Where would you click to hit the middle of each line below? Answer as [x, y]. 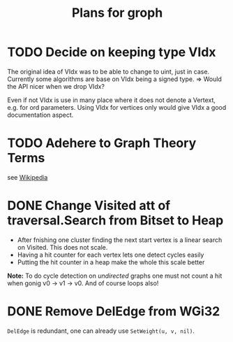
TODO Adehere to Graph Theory [102, 143]
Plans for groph [117, 13]
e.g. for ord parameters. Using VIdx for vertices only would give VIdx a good [117, 107]
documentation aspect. [40, 115]
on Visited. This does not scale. [62, 247]
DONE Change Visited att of [89, 206]
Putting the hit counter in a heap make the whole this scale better [111, 262]
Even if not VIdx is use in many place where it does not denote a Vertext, [112, 100]
